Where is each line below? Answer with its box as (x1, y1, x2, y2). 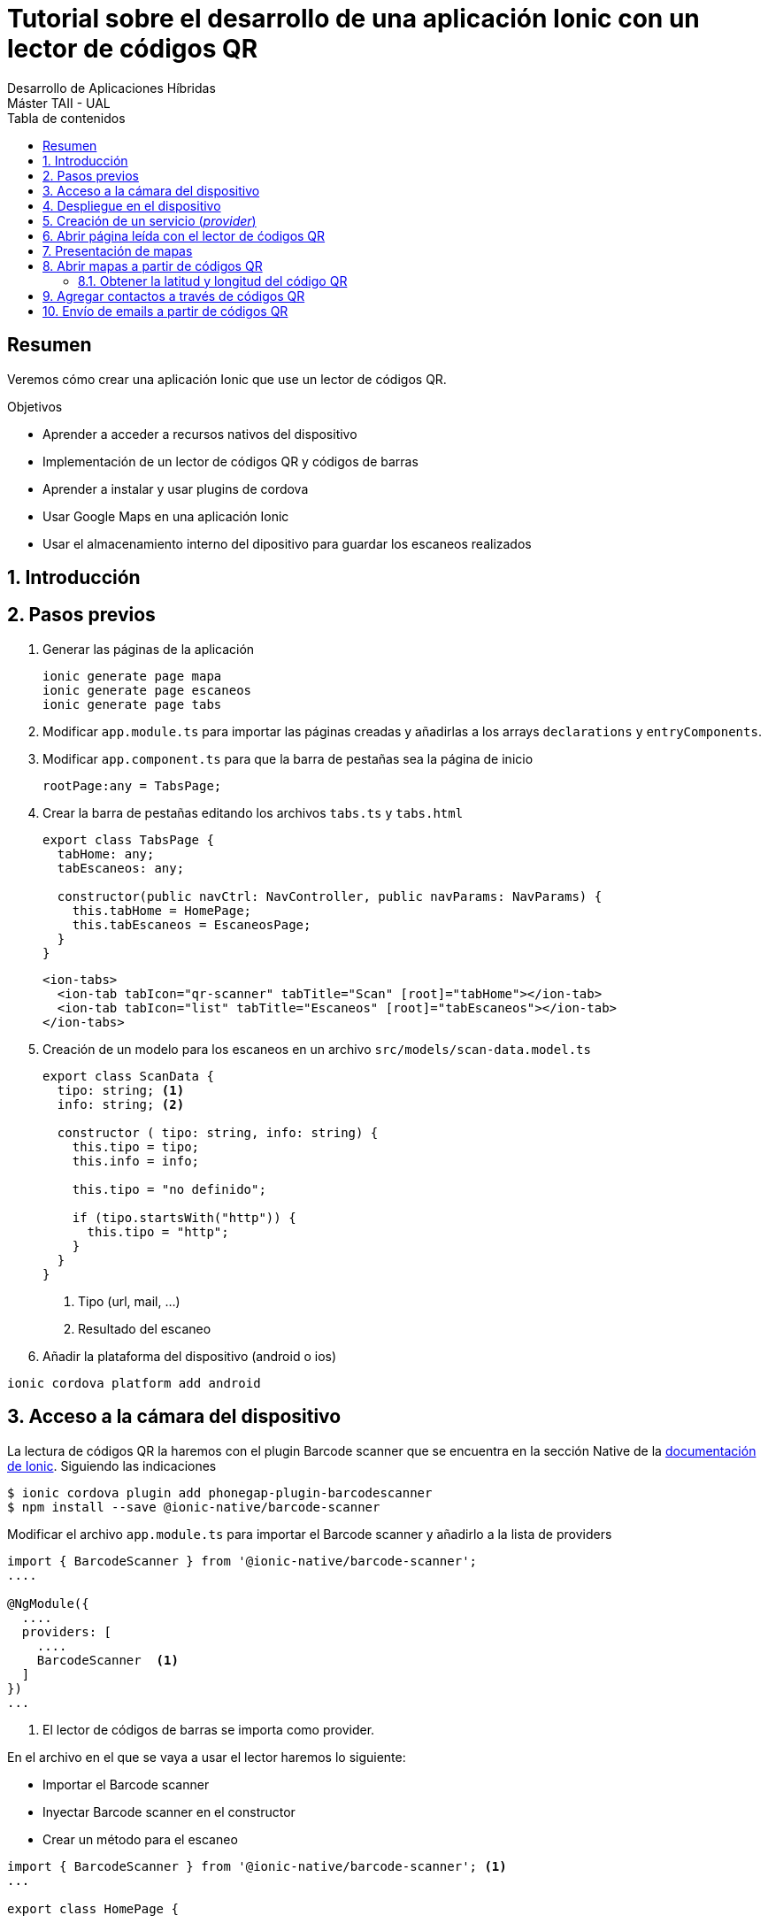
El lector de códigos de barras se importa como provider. (42, 1721, 375, 1737)
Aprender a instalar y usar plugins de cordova (42, 481, 309, 496)
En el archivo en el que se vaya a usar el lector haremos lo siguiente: (7, 1749, 406, 1765)
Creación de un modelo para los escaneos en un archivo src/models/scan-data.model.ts (42, 1041, 591, 1057)
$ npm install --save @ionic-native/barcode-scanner (7, 1499, 380, 1514)
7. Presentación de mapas (42, 242, 193, 258)
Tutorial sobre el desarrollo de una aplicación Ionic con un (7, 4, 700, 34)
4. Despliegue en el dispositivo (42, 197, 221, 213)
